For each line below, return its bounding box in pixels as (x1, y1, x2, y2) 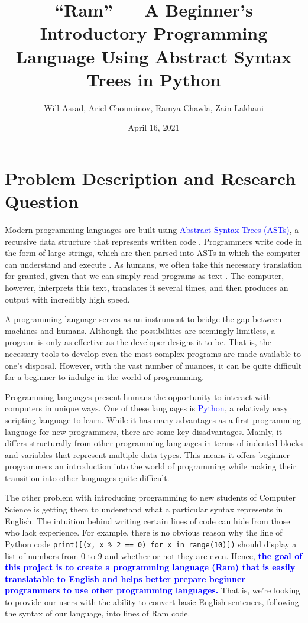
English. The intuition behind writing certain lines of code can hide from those (5, 514, 290, 527)
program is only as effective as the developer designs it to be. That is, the (5, 336, 271, 348)
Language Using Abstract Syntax (15, 44, 292, 68)
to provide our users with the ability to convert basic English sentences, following (5, 595, 299, 608)
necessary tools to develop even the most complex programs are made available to (5, 347, 301, 359)
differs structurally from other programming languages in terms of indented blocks (5, 437, 303, 449)
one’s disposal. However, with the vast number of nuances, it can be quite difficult (5, 359, 302, 371)
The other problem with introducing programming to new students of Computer (5, 491, 296, 504)
